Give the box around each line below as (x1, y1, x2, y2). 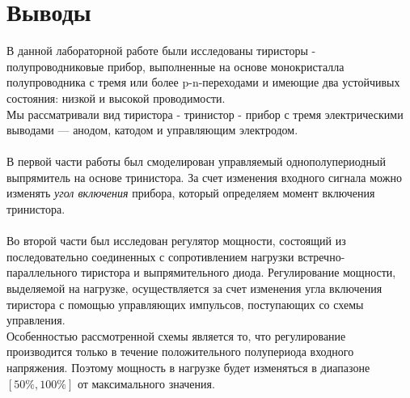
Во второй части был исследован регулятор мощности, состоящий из (6, 232, 346, 249)
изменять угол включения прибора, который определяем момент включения (6, 184, 375, 201)
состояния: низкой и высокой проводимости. (6, 89, 226, 106)
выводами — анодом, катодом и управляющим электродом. (6, 121, 298, 138)
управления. (6, 311, 66, 328)
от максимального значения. (77, 375, 215, 392)
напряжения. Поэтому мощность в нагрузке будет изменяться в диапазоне (6, 359, 370, 375)
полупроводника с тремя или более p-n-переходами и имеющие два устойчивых (6, 74, 400, 91)
